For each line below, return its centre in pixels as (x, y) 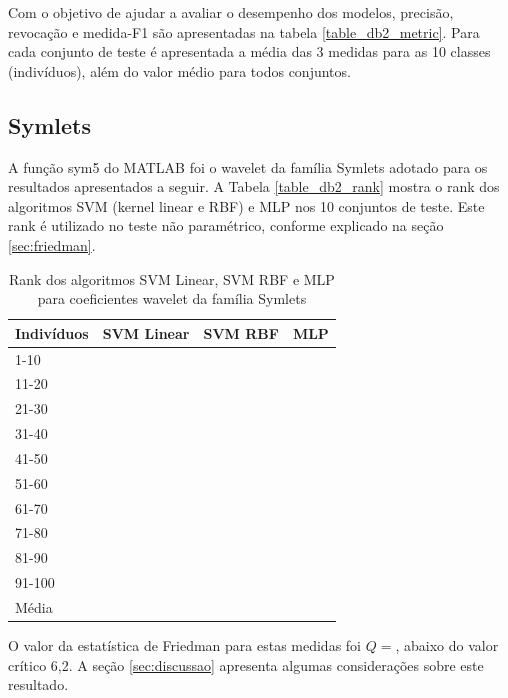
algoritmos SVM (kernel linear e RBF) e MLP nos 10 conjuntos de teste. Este (246, 205)
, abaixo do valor (447, 645)
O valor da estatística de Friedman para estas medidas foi (185, 645)
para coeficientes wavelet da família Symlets (172, 298)
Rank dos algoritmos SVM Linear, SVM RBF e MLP (171, 278)
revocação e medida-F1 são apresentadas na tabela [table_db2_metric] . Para (244, 31)
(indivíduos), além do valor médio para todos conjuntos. (179, 70)
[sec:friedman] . (52, 244)
